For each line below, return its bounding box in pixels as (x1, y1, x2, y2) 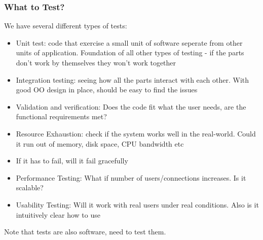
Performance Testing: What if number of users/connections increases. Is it (16, 172, 246, 183)
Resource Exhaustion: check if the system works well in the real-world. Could (16, 128, 256, 139)
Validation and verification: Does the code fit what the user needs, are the (16, 101, 246, 112)
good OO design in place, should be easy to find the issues (16, 84, 198, 95)
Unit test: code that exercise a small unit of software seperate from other (16, 37, 243, 48)
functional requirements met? (16, 111, 107, 122)
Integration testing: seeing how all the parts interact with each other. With (16, 74, 249, 85)
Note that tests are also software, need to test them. (4, 226, 166, 237)
